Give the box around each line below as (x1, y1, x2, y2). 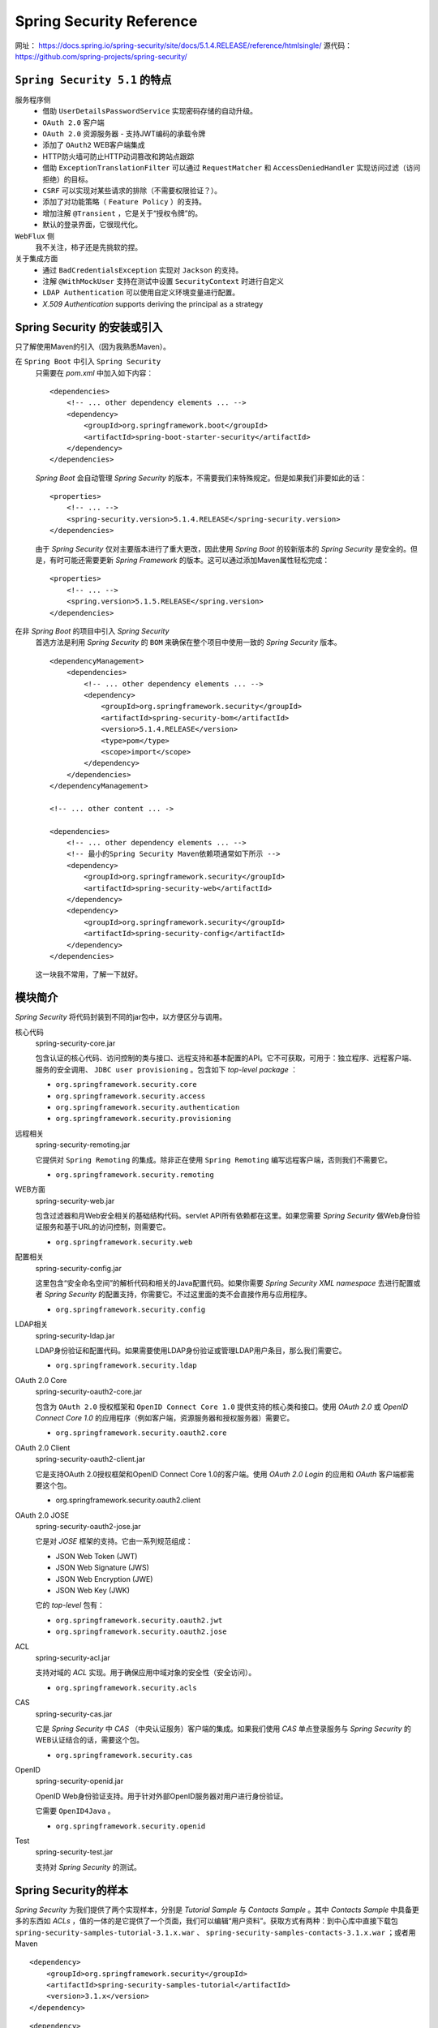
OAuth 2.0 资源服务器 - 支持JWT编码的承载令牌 (42, 129, 206, 139)
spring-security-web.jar (35, 1196, 115, 1205)
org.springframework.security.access (55, 1091, 206, 1101)
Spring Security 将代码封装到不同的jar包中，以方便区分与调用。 (15, 1012, 227, 1022)
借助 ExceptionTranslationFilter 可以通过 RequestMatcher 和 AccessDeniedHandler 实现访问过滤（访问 (42, 163, 421, 173)
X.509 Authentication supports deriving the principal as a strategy (42, 299, 264, 308)
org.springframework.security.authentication (55, 1102, 240, 1111)
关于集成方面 (15, 254, 58, 264)
